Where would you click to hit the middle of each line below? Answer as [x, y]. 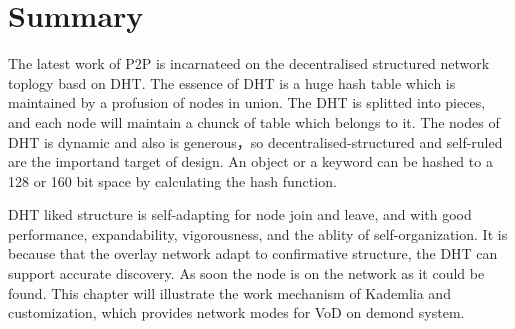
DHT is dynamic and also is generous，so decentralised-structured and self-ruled [255, 141]
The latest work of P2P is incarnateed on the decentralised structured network [249, 63]
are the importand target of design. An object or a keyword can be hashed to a [250, 161]
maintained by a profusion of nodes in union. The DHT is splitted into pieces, [247, 102]
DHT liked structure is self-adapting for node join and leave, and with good [240, 214]
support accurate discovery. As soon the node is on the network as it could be [246, 273]
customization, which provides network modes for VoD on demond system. [236, 312]
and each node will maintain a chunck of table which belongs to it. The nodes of [254, 121]
